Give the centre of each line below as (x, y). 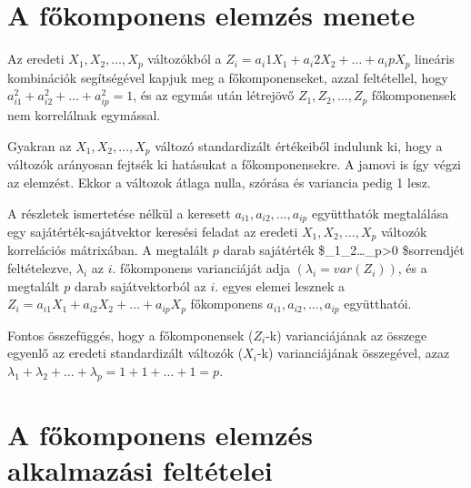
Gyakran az (40, 145)
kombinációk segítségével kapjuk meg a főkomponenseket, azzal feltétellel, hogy (228, 77)
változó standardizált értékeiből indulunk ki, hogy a (299, 145)
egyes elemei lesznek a (284, 285)
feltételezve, (40, 268)
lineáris (435, 59)
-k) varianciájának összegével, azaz (353, 353)
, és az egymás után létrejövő (214, 95)
